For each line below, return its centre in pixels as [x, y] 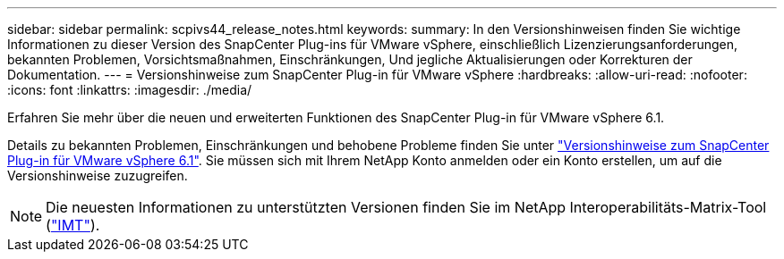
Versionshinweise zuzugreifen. [98, 175]
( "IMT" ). [73, 225]
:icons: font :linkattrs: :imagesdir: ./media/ [130, 90]
